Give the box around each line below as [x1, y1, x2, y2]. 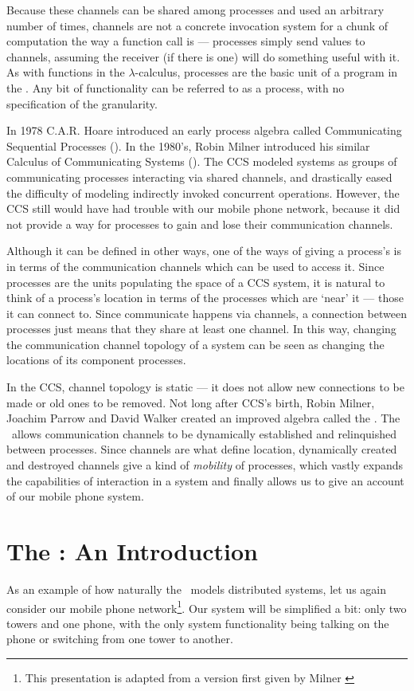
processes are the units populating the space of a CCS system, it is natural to [6, 273, 385, 290]
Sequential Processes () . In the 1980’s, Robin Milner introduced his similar [6, 137, 370, 154]
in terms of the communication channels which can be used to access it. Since [6, 257, 385, 274]
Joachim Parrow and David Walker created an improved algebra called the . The [6, 410, 400, 426]
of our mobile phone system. [6, 488, 144, 505]
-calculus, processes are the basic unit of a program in [135, 64, 398, 80]
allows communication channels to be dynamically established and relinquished [11, 425, 397, 442]
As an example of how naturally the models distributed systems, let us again [6, 580, 386, 597]
